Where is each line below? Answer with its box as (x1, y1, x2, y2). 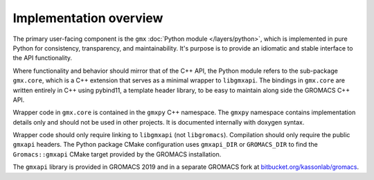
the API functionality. (12, 54, 73, 62)
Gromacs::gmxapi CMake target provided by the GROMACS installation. (12, 150, 222, 159)
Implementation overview (12, 10, 163, 26)
